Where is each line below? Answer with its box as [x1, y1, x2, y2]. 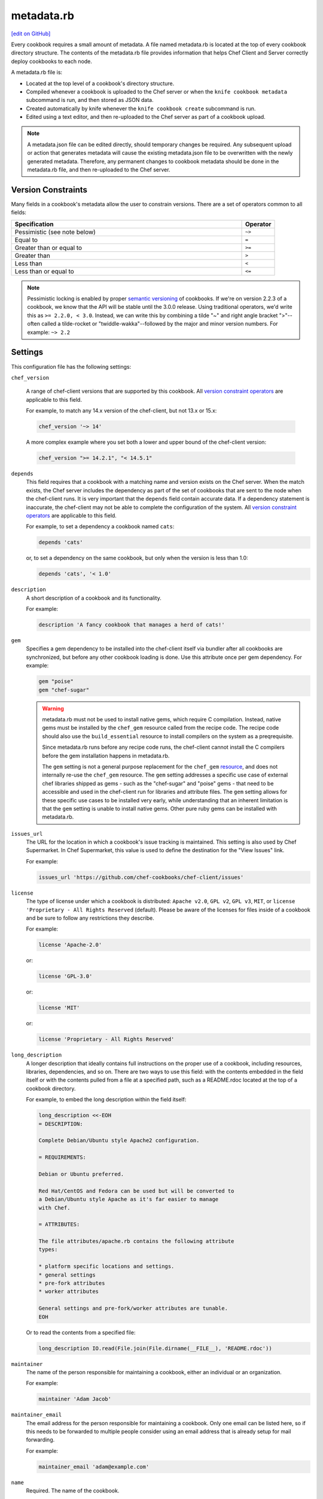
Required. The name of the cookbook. [26, 1487, 120, 1494]
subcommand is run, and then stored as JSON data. [26, 97, 154, 104]
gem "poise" [38, 678, 74, 685]
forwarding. [26, 1436, 55, 1443]
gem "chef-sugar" [38, 687, 90, 693]
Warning [42, 705, 64, 712]
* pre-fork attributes [38, 1280, 105, 1287]
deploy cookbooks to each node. [11, 58, 93, 65]
